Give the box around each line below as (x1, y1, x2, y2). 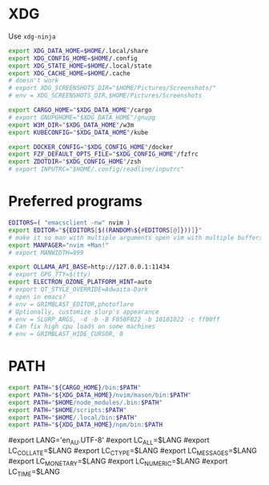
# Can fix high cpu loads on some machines (8, 322, 156, 331)
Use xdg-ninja (8, 31, 56, 41)
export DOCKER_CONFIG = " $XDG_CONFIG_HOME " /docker (8, 143, 174, 151)
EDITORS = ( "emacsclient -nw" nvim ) (8, 219, 130, 227)
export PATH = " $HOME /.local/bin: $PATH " (8, 414, 138, 422)
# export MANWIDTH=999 (8, 249, 84, 257)
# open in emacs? (8, 293, 66, 301)
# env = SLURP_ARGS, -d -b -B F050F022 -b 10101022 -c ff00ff (8, 315, 220, 323)
